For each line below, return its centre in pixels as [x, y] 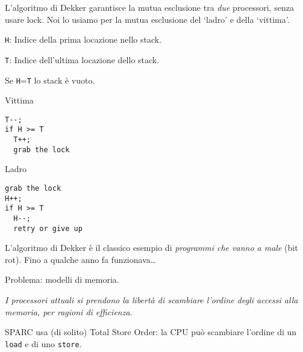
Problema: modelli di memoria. [62, 279]
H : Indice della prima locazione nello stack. [83, 39]
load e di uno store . [43, 343]
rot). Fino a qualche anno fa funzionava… [81, 259]
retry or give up [48, 228]
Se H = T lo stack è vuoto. [50, 80]
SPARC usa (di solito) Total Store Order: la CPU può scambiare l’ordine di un [151, 332]
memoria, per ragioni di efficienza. [69, 311]
